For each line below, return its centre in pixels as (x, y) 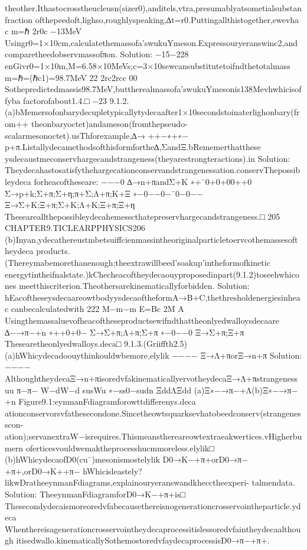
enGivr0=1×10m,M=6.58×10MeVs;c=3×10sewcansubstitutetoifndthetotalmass (148, 65)
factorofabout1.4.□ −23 (65, 100)
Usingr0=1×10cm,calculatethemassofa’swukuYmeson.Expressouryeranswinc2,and (151, 42)
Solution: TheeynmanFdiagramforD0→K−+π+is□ (95, 494)
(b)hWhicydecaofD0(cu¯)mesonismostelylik (82, 459)
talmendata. (273, 482)
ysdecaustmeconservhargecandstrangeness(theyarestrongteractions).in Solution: (148, 158)
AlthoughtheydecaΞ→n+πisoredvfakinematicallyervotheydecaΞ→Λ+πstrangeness (151, 378)
